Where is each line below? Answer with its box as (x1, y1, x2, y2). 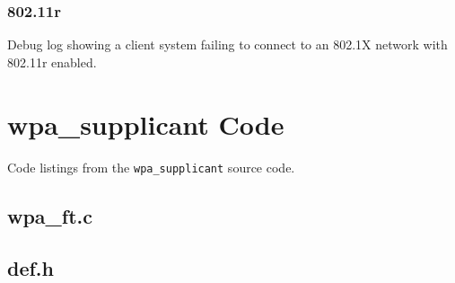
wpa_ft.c (7, 201, 93, 229)
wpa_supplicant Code (7, 105, 284, 142)
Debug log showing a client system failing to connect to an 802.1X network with (7, 35, 448, 54)
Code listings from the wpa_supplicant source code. (7, 157, 295, 176)
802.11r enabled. (7, 52, 97, 71)
